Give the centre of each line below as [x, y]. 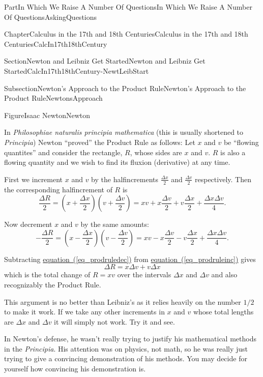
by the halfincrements [125, 179]
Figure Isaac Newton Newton [47, 115]
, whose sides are [156, 152]
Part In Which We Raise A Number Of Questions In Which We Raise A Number [128, 7]
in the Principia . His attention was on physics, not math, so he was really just [126, 348]
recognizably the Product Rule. [53, 284]
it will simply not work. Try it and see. [114, 321]
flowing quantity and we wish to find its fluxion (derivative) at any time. [117, 162]
